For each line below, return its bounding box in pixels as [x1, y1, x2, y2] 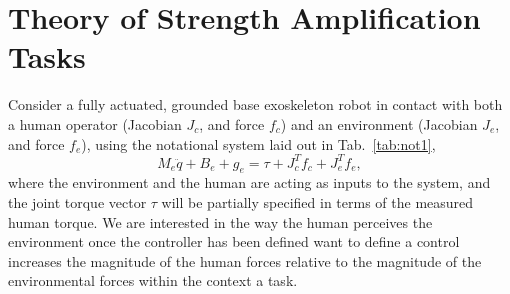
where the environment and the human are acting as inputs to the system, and [8, 172, 491, 193]
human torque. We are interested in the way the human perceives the [8, 211, 433, 232]
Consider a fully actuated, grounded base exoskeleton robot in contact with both [8, 94, 503, 115]
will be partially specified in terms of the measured [161, 191, 474, 212]
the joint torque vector [8, 191, 147, 212]
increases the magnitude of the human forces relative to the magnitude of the [8, 250, 482, 271]
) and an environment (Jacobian [280, 113, 478, 134]
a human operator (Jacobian [8, 113, 182, 134]
